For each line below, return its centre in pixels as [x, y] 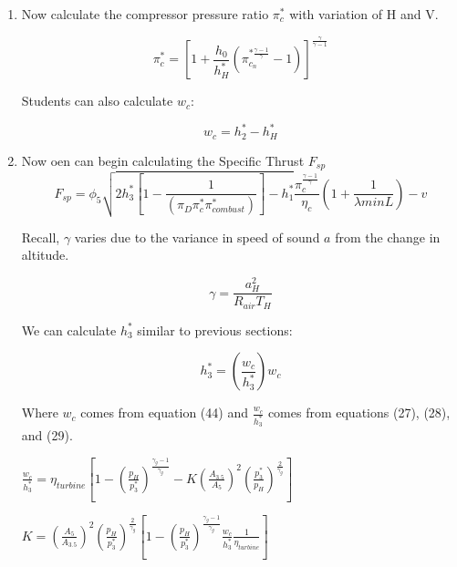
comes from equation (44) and [164, 412]
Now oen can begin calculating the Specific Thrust [163, 160]
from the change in [388, 237]
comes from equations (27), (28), [359, 412]
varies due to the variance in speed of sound [197, 237]
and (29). [47, 435]
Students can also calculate [97, 101]
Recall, [41, 237]
